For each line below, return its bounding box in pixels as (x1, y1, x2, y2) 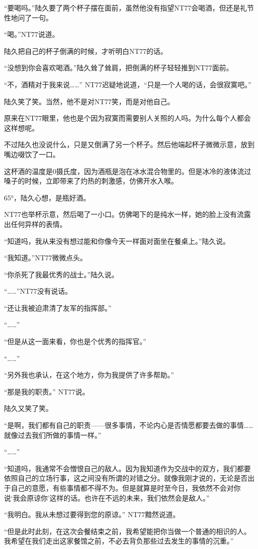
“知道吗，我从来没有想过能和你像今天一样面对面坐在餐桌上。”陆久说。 (4, 235, 230, 246)
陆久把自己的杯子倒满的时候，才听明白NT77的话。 (4, 45, 168, 56)
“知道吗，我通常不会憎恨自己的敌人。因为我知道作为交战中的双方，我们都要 (4, 463, 251, 473)
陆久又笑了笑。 (4, 403, 53, 413)
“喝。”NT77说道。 (4, 29, 59, 39)
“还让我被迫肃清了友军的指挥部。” (4, 302, 112, 313)
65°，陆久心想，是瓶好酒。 (4, 192, 90, 202)
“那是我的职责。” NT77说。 (4, 386, 89, 396)
